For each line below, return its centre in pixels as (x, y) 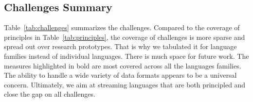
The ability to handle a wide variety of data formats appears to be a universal (120, 75)
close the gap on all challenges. (50, 94)
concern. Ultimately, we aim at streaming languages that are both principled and (125, 84)
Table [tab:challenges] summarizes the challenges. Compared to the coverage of (122, 27)
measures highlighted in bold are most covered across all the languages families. (123, 65)
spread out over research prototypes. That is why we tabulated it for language (120, 46)
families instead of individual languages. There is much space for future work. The (126, 56)
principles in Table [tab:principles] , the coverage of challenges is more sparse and (125, 37)
